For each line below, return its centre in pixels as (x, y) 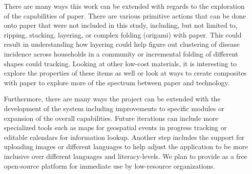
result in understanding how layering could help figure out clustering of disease (122, 44)
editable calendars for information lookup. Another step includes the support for (124, 137)
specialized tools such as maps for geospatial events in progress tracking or (115, 127)
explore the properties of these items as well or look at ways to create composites (125, 73)
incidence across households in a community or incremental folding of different (121, 53)
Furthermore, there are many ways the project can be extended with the (112, 99)
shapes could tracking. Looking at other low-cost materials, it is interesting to (120, 63)
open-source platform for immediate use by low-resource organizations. (110, 165)
